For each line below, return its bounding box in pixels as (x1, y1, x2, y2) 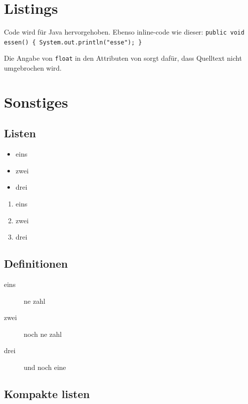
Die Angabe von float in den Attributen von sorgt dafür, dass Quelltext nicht (4, 53, 242, 63)
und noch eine (24, 362, 66, 372)
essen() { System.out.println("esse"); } (4, 39, 142, 46)
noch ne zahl (24, 328, 62, 339)
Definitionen (4, 256, 68, 271)
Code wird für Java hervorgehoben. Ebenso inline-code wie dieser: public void (4, 27, 245, 37)
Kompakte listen (4, 386, 90, 401)
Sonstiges (4, 91, 68, 112)
